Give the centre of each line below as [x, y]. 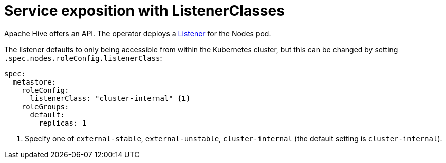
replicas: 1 [63, 123]
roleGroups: [45, 106]
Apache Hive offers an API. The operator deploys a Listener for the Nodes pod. [138, 33]
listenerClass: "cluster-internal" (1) [110, 98]
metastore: [34, 82]
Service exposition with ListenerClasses [144, 11]
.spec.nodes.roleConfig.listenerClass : [83, 58]
